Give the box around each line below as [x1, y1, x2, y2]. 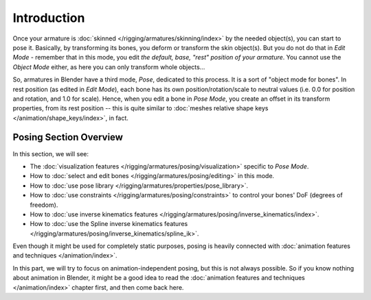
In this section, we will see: [12, 149, 89, 158]
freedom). [30, 201, 58, 209]
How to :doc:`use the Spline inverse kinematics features [30, 220, 188, 228]
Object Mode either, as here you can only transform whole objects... [12, 62, 205, 71]
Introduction [12, 10, 85, 25]
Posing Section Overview [12, 132, 124, 143]
